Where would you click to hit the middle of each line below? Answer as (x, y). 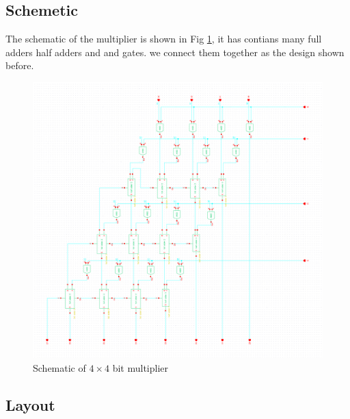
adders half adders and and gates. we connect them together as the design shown (175, 52)
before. (20, 65)
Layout (30, 404)
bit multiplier (140, 367)
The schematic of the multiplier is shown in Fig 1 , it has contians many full (164, 39)
